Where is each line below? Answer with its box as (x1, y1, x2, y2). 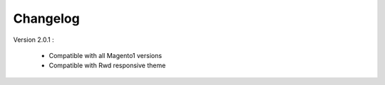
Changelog (13, 11, 80, 26)
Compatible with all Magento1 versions (48, 51, 163, 59)
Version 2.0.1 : (13, 35, 54, 44)
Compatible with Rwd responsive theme (48, 61, 166, 70)
